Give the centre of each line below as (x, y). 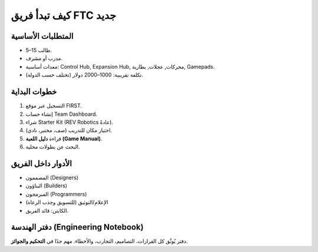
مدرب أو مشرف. (44, 58)
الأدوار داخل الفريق (42, 164)
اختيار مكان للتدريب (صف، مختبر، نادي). (69, 130)
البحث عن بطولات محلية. (53, 147)
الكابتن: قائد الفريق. (47, 210)
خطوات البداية (34, 92)
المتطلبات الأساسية (42, 36)
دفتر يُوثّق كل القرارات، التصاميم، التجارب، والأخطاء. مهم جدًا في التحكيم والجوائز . (99, 241)
